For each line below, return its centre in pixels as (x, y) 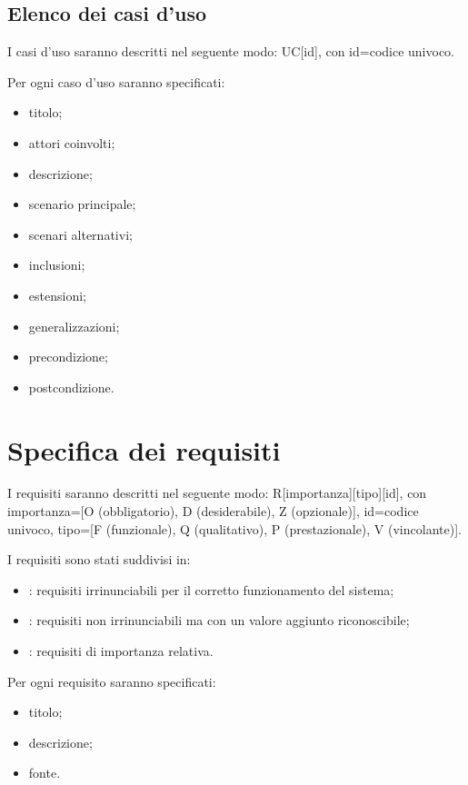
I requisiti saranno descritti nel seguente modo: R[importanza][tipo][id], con (217, 493)
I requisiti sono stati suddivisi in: (99, 559)
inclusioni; (57, 265)
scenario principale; (82, 204)
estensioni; (57, 295)
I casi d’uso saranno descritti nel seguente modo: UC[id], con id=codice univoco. (231, 51)
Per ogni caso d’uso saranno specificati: (116, 81)
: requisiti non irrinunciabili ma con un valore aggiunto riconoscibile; (219, 620)
